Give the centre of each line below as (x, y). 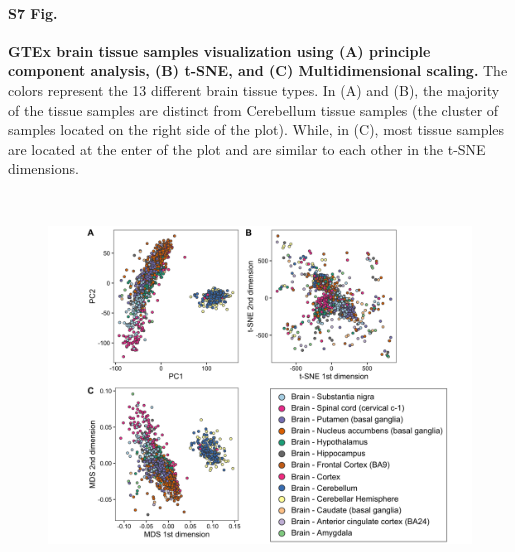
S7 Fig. (33, 12)
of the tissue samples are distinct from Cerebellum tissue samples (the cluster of (253, 109)
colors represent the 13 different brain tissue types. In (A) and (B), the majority (254, 89)
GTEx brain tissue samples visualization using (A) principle (219, 50)
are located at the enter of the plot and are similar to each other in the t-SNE (247, 148)
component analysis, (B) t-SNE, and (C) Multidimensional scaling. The (258, 70)
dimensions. (43, 168)
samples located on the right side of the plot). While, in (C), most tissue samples (256, 129)
